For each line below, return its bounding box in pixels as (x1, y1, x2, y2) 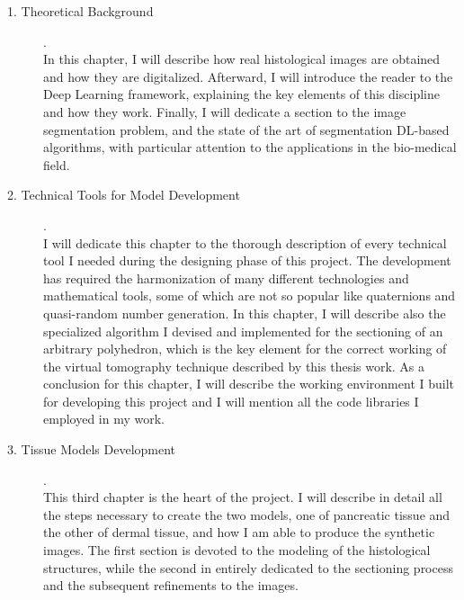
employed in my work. (43, 409, 165, 428)
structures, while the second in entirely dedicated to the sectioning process (43, 558, 453, 577)
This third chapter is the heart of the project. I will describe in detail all (43, 488, 442, 506)
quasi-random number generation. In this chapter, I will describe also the (43, 303, 446, 322)
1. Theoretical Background (7, 2, 154, 20)
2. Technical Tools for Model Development (7, 185, 240, 204)
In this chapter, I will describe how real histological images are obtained (43, 49, 441, 68)
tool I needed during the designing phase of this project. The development (43, 251, 451, 270)
